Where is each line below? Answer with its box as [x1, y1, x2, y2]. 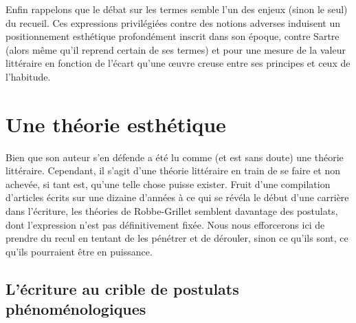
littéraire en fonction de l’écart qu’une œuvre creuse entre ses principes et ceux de [5, 56, 351, 70]
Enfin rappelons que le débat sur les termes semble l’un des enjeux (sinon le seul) [5, 2, 348, 16]
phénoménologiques [5, 298, 146, 320]
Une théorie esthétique [5, 110, 226, 138]
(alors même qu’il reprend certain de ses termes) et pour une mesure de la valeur [5, 42, 346, 56]
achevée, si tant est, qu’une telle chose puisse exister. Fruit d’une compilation [5, 176, 331, 191]
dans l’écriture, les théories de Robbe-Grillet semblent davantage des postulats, [5, 204, 338, 218]
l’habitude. [5, 69, 51, 83]
